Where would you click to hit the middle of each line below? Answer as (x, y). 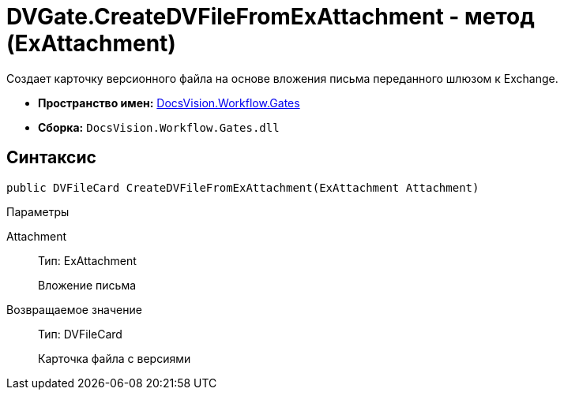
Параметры (38, 211)
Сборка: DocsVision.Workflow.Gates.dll (159, 127)
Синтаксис (51, 158)
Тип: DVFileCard (80, 334)
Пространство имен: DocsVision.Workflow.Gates (169, 103)
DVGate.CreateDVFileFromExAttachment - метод (271, 17)
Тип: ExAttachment (87, 260)
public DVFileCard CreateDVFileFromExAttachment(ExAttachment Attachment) (243, 187)
